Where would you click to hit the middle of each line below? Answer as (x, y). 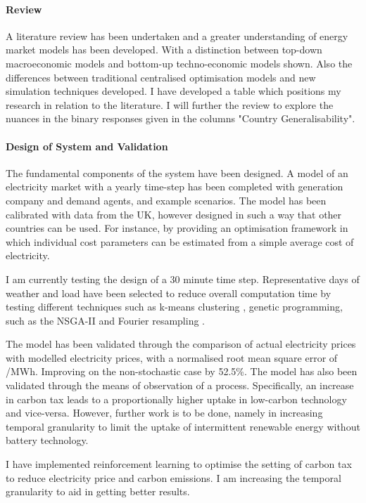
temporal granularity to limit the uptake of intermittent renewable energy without (183, 426)
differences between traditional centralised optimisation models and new (161, 77)
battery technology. (47, 440)
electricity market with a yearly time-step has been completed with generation (175, 187)
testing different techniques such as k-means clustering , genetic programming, (174, 307)
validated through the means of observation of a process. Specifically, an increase (180, 385)
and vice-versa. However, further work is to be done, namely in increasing (164, 413)
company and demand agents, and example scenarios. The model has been (166, 200)
